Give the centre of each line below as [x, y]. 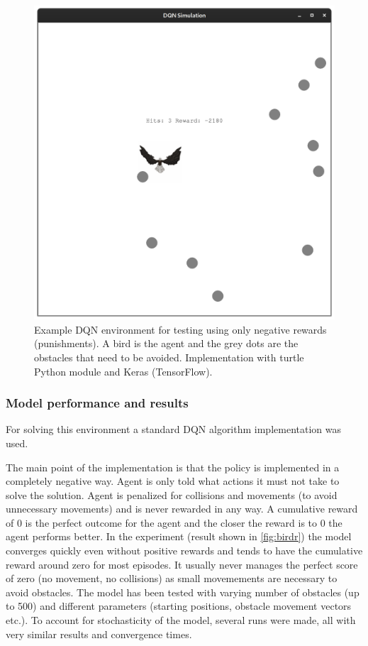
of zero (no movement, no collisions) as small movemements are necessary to [172, 578]
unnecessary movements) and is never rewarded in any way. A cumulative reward [182, 509]
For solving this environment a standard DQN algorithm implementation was [173, 429]
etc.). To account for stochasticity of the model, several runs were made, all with [181, 620]
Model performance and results [97, 403]
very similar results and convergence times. [99, 634]
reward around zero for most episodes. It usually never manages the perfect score [182, 564]
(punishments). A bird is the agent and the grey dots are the [166, 343]
